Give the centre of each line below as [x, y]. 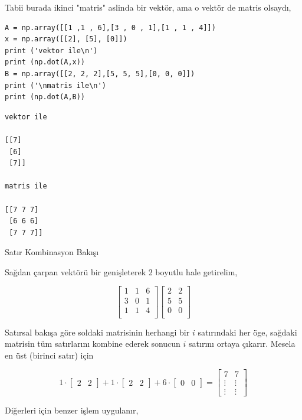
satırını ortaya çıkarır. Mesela [242, 344]
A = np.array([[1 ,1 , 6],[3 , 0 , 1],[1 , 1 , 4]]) [110, 27]
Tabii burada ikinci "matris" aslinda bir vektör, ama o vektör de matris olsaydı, [148, 7]
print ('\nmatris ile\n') [55, 85]
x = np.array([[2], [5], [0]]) [66, 39]
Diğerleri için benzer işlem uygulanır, [72, 410]
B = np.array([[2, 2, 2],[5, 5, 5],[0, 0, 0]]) [100, 74]
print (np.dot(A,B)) [45, 97]
